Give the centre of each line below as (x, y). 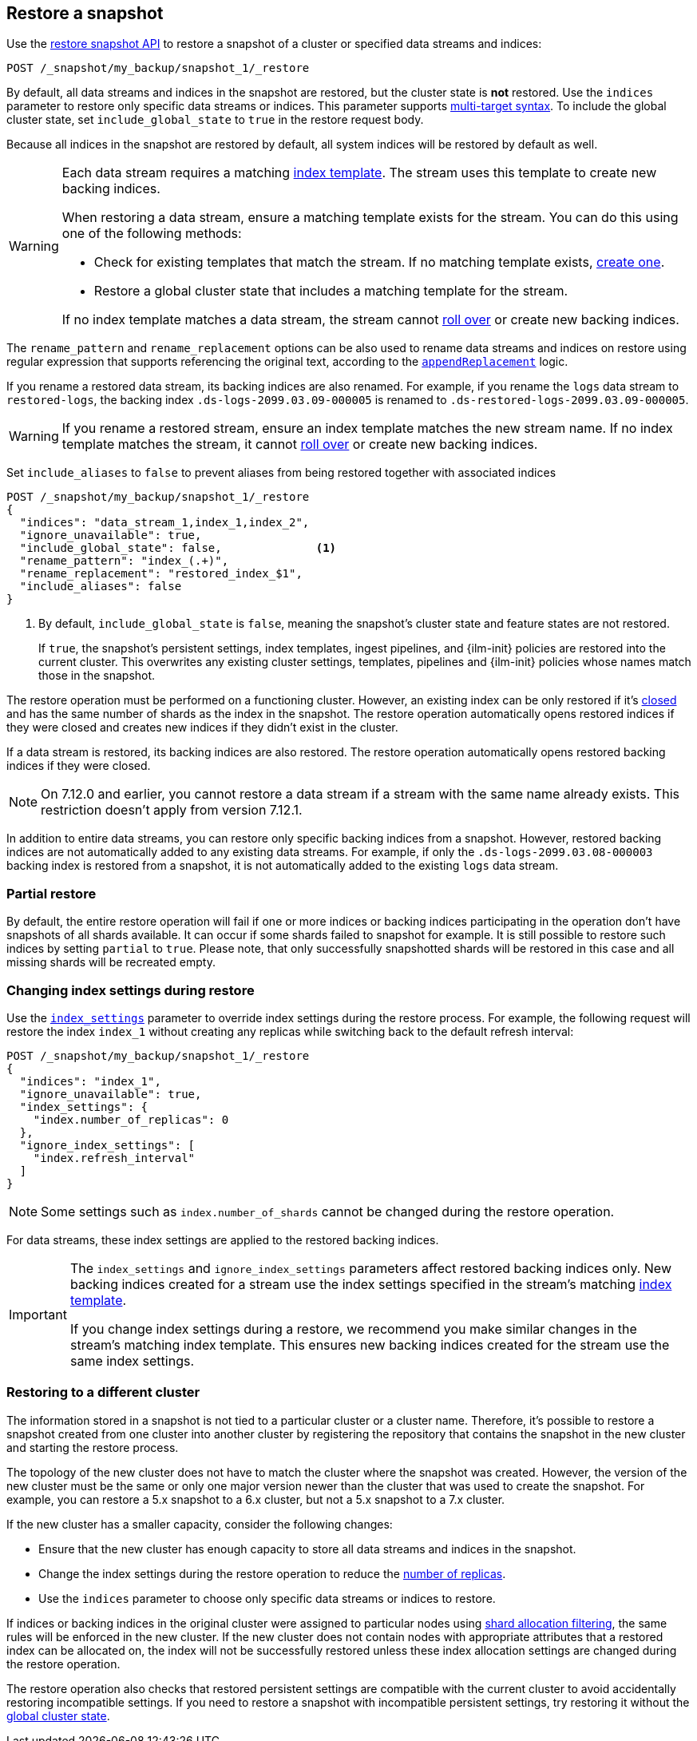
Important (38, 1314)
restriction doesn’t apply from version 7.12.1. (172, 810)
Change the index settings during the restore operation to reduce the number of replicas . (272, 1573)
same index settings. (132, 1360)
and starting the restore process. (93, 1447)
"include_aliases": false (101, 587)
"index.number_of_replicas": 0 (131, 1119)
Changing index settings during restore (131, 990)
